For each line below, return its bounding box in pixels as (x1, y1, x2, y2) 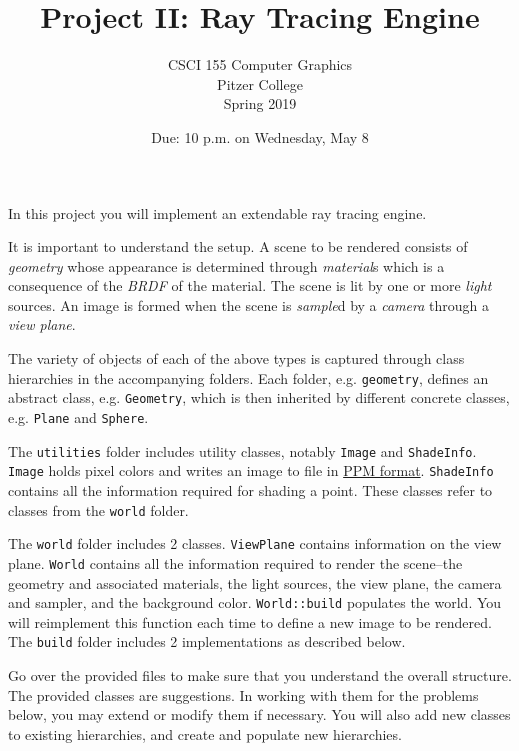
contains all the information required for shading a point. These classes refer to (8, 479, 493, 500)
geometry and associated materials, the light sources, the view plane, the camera (8, 572, 502, 593)
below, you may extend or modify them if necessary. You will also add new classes (8, 704, 511, 725)
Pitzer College (217, 73, 303, 94)
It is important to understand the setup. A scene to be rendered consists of (8, 236, 468, 257)
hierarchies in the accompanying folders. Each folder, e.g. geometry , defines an (8, 367, 489, 388)
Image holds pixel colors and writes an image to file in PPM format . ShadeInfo (8, 460, 494, 481)
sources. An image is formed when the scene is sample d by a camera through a (8, 294, 490, 315)
